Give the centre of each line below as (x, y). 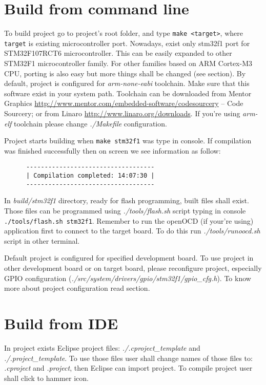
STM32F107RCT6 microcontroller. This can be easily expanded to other (118, 53)
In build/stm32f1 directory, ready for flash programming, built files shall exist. (127, 200)
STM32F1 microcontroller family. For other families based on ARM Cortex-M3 (128, 63)
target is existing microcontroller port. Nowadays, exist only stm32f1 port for (127, 43)
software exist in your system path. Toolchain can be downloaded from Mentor (128, 93)
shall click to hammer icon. (46, 378)
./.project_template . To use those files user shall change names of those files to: (128, 358)
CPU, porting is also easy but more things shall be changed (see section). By (125, 73)
